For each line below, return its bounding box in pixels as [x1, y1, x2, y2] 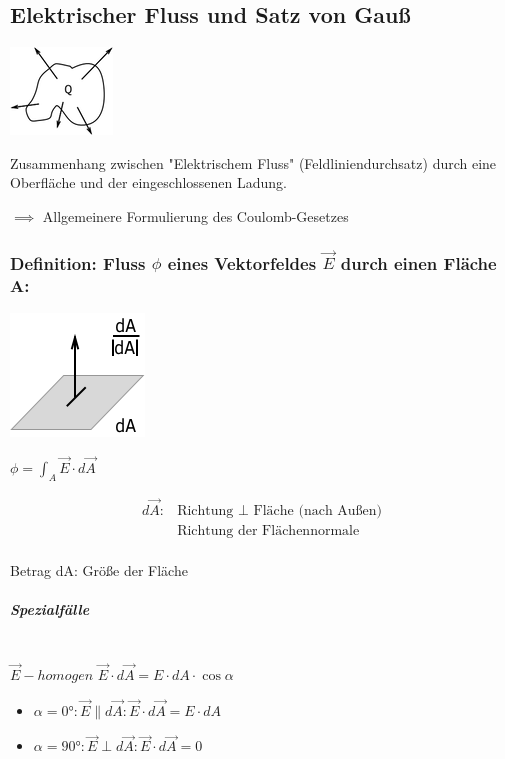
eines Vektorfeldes [167, 250, 317, 275]
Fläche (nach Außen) [253, 504, 383, 519]
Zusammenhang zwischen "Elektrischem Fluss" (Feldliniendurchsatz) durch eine [10, 152, 497, 173]
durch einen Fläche [340, 250, 497, 275]
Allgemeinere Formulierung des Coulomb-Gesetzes [42, 205, 349, 226]
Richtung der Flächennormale [177, 524, 360, 539]
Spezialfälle [10, 598, 90, 619]
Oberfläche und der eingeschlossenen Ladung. [10, 172, 288, 193]
